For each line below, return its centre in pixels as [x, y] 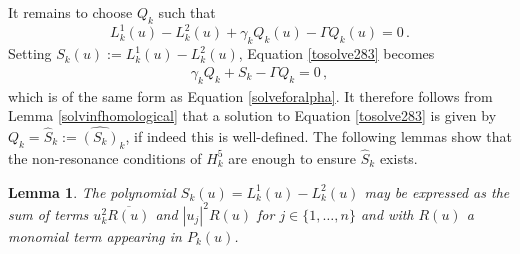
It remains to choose [70, 12]
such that [187, 12]
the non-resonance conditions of [105, 157]
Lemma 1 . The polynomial [92, 191]
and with [387, 213]
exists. [398, 157]
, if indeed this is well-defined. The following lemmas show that [318, 135]
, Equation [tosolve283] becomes [336, 53]
